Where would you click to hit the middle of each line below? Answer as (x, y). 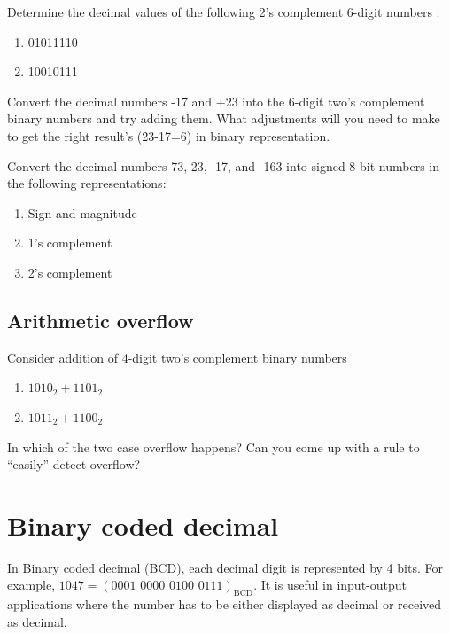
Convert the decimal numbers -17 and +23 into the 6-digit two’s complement (216, 101)
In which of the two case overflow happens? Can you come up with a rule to (213, 446)
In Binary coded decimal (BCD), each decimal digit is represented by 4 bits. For (225, 567)
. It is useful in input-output (330, 585)
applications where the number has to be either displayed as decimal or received (225, 604)
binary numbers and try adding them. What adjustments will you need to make (224, 118)
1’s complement (70, 243)
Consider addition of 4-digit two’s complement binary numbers (177, 357)
